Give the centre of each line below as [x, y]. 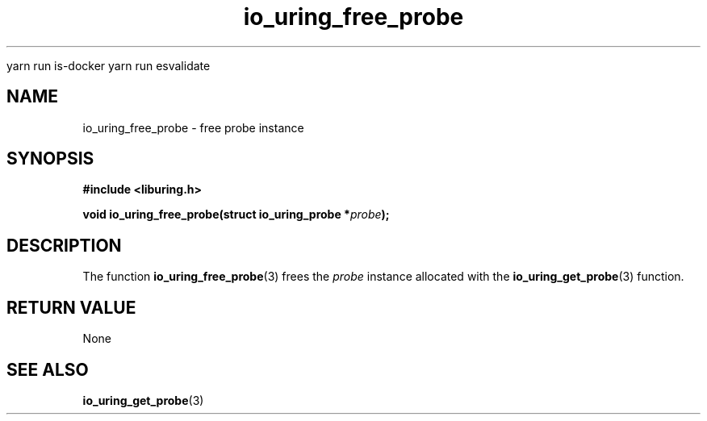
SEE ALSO [48, 369]
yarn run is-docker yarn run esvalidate [109, 65]
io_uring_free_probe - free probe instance [193, 127]
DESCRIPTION [64, 245]
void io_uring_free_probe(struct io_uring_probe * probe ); [236, 215]
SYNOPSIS [50, 159]
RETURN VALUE [71, 307]
